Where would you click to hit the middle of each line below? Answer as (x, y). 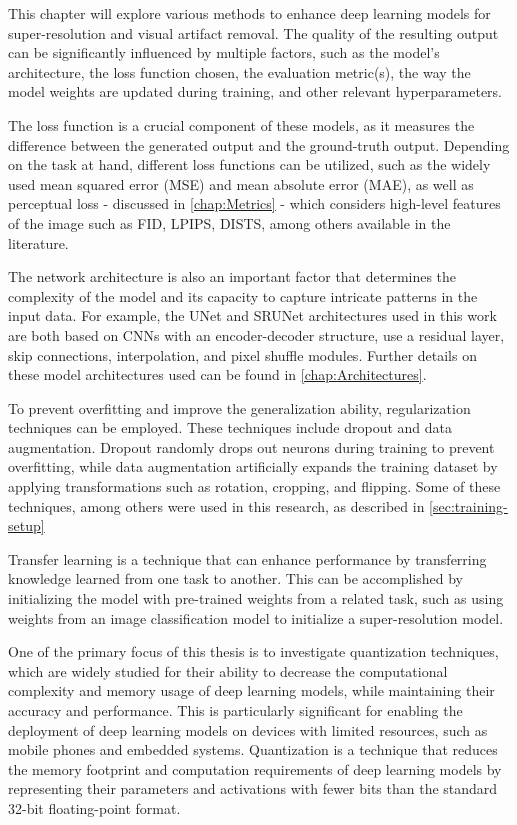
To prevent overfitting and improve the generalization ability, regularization (239, 407)
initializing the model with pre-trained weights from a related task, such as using (256, 598)
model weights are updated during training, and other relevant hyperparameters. (255, 91)
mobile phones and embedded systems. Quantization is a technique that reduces (253, 749)
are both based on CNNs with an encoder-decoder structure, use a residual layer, (256, 334)
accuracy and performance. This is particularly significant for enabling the (235, 710)
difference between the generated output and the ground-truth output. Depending (259, 144)
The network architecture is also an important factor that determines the (232, 276)
